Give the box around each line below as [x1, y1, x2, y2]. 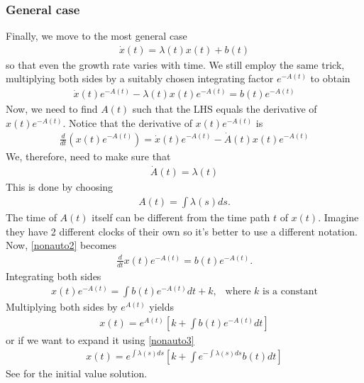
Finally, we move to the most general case [6, 28, 187, 43]
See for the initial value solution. [6, 365, 148, 380]
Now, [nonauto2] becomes [6, 238, 117, 252]
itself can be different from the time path [92, 209, 270, 224]
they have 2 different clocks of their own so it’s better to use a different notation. [6, 223, 358, 238]
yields [149, 299, 175, 314]
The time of [6, 209, 57, 224]
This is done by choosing [6, 179, 114, 194]
